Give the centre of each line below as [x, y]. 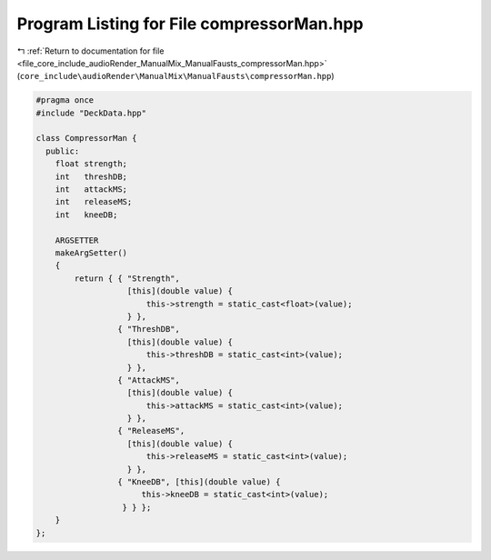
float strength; [91, 164]
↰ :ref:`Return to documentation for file [90, 51]
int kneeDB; [86, 215]
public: [63, 151]
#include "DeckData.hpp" [91, 113]
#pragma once [65, 100]
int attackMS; [91, 190]
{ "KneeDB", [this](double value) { [199, 482]
